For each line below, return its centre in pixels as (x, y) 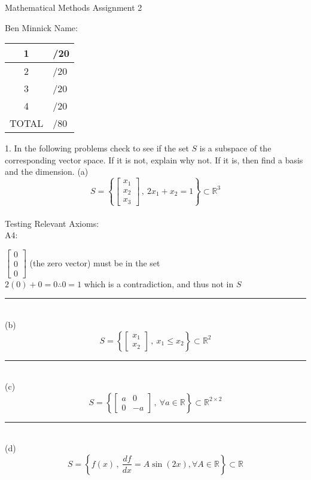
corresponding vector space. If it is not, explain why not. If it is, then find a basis (154, 160)
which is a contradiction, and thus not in (159, 283)
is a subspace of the (235, 148)
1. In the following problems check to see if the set (97, 148)
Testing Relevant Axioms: (52, 223)
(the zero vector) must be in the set (95, 262)
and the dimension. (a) (47, 171)
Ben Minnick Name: (41, 27)
